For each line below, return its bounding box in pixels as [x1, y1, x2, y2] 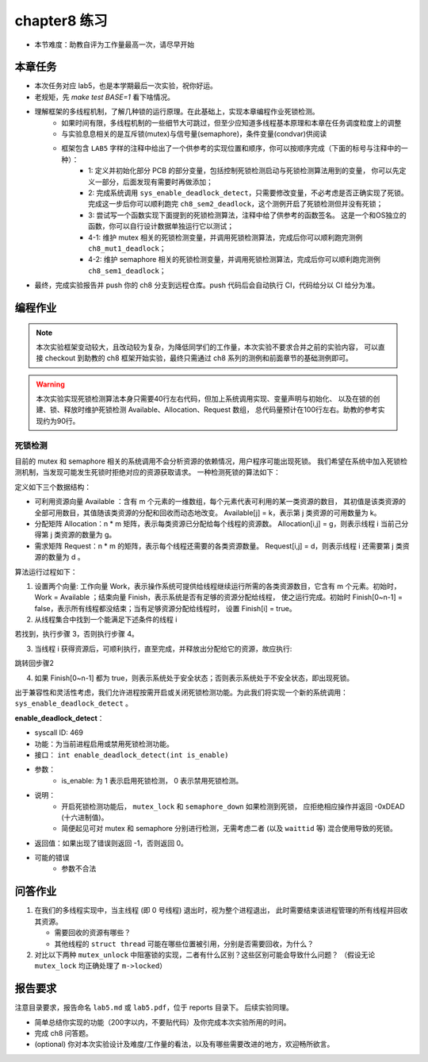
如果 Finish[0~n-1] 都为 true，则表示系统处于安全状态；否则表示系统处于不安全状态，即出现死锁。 [34, 673, 354, 683]
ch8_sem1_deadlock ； [88, 266, 166, 275]
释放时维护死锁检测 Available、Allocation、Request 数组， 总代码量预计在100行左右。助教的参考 [63, 405, 378, 414]
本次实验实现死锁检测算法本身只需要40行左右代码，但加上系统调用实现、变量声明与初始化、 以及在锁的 [36, 394, 373, 404]
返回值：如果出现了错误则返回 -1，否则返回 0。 [34, 838, 188, 848]
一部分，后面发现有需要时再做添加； [94, 177, 213, 187]
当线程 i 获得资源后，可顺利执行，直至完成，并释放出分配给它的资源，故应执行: [34, 644, 292, 653]
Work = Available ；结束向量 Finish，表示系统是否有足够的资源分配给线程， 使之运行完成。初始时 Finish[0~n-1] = [34, 592, 403, 602]
